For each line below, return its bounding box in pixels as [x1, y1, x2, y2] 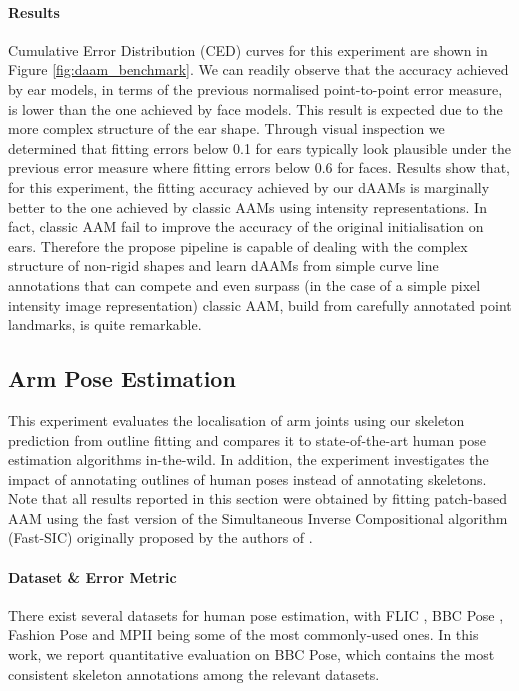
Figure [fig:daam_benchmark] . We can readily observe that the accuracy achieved [8, 59, 509, 80]
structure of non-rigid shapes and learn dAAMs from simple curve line [8, 255, 439, 276]
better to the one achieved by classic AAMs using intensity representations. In [8, 196, 487, 217]
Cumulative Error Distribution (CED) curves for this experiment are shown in [8, 39, 488, 60]
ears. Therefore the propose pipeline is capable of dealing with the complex [8, 235, 468, 256]
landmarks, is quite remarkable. [8, 314, 202, 335]
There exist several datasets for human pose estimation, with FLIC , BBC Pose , [8, 604, 504, 625]
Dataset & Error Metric [8, 566, 177, 587]
